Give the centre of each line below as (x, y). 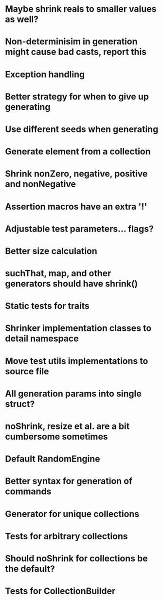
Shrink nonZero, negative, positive (76, 174)
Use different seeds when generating (82, 129)
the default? (30, 569)
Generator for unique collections (72, 514)
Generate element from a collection (78, 152)
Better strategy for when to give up (77, 97)
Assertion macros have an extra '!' (76, 206)
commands (28, 492)
